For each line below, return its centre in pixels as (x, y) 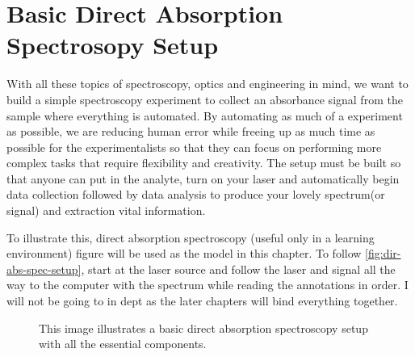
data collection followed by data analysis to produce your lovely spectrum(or (196, 194)
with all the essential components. (123, 344)
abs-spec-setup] (44, 269)
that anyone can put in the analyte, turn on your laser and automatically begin (203, 178)
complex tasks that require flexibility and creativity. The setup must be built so (204, 163)
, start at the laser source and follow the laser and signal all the (238, 269)
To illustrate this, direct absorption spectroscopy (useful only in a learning (191, 237)
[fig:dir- (383, 253)
